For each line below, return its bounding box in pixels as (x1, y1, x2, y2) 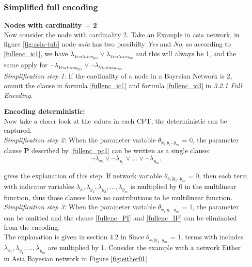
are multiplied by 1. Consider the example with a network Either (47, 242, 241, 252)
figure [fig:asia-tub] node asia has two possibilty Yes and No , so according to (4, 39, 231, 49)
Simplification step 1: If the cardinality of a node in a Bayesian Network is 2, (4, 71, 232, 81)
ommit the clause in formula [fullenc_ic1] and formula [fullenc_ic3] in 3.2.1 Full (4, 80, 242, 90)
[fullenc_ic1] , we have (4, 48, 68, 58)
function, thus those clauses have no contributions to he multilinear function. (4, 192, 233, 202)
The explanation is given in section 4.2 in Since (4, 232, 144, 242)
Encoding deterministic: (4, 106, 85, 116)
